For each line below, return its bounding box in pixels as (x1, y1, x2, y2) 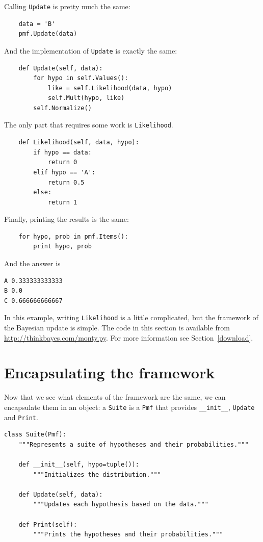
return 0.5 (47, 178, 85, 186)
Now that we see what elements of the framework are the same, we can (4, 392, 226, 402)
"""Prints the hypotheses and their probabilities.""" (33, 531, 223, 538)
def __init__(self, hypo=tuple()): (18, 461, 139, 469)
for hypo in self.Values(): (33, 74, 128, 82)
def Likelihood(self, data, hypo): (18, 139, 139, 146)
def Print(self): (18, 521, 77, 528)
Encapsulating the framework (4, 362, 215, 383)
